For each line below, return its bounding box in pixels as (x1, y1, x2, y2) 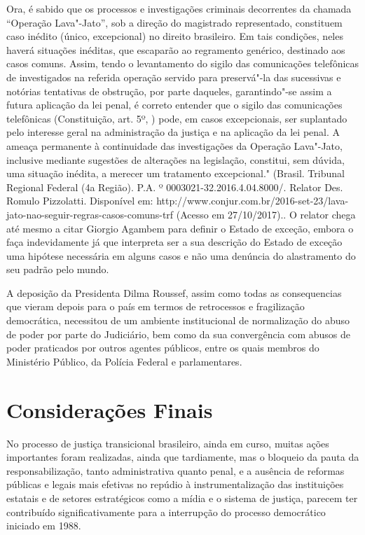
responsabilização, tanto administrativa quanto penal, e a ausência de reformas (6, 463, 345, 478)
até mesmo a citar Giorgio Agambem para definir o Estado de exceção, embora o (6, 221, 354, 235)
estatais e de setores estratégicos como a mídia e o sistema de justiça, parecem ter (6, 490, 358, 505)
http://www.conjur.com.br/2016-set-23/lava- (156, 193, 349, 208)
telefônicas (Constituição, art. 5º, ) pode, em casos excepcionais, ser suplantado (6, 111, 347, 125)
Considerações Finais (6, 395, 213, 424)
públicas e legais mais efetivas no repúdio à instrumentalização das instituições (6, 477, 344, 492)
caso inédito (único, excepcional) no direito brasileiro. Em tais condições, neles (6, 29, 343, 43)
